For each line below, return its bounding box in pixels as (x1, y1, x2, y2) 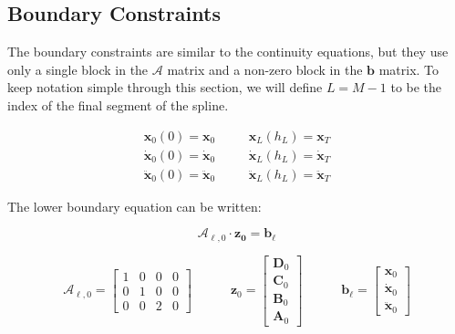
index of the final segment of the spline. (7, 95, 229, 114)
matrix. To (378, 59, 439, 78)
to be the (390, 78, 442, 97)
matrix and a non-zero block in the (167, 59, 363, 78)
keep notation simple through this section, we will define (7, 78, 323, 97)
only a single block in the (7, 59, 149, 78)
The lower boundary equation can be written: (7, 196, 262, 215)
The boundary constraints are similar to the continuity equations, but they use (7, 42, 449, 61)
